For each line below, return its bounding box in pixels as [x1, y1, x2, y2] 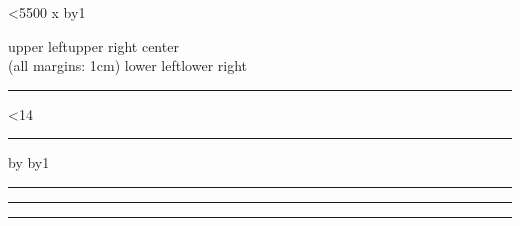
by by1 [8, 152, 50, 173]
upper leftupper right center [8, 35, 179, 56]
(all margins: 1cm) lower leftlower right [8, 55, 247, 76]
